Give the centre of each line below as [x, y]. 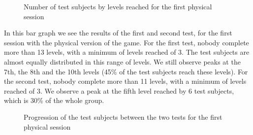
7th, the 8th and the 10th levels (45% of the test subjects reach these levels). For [126, 71]
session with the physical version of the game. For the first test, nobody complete [126, 42]
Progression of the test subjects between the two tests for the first [123, 117]
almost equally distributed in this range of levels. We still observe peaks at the [122, 61]
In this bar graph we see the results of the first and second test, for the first [118, 33]
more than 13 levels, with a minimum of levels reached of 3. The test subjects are [127, 52]
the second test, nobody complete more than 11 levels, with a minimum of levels [125, 81]
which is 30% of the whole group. [54, 100]
